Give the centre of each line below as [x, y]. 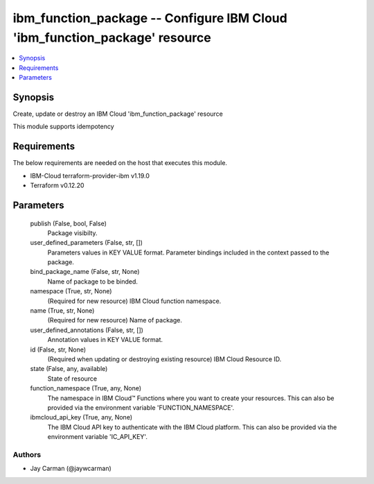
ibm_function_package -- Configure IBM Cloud [150, 18]
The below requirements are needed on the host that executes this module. [120, 163]
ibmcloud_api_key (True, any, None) [81, 417]
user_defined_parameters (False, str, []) [87, 243]
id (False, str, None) [58, 349]
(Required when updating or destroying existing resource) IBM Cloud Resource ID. [164, 359]
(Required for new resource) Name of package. [115, 320]
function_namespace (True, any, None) [86, 388]
